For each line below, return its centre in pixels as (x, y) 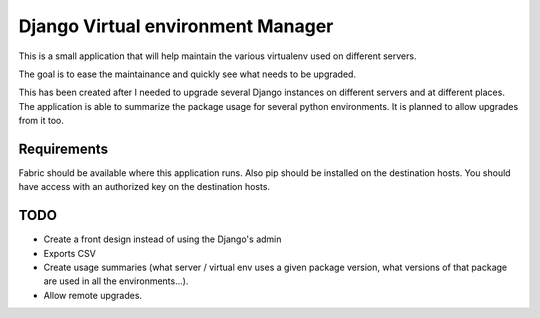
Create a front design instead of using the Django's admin (162, 239)
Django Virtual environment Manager (176, 26)
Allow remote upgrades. (93, 295)
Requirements (63, 148)
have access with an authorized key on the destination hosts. (144, 187)
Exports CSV (70, 253)
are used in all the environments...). (116, 281)
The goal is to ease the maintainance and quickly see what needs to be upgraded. (187, 74)
